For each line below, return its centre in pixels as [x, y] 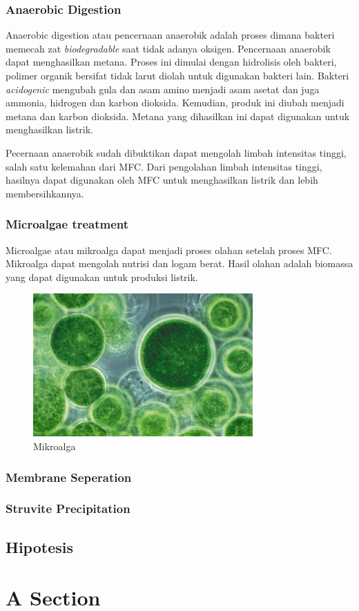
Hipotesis [39, 546]
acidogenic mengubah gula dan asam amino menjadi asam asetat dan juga [163, 89]
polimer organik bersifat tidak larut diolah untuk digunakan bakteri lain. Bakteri [177, 75]
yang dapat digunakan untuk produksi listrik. [102, 277]
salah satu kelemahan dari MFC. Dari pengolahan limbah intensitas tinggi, [164, 166]
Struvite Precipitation [68, 508]
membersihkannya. [45, 193]
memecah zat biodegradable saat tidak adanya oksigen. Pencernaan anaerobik [168, 48]
